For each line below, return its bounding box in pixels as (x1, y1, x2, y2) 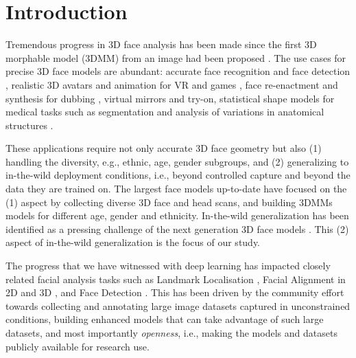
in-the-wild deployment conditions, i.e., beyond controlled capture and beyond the (5, 168, 351, 182)
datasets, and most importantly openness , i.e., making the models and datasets (5, 326, 337, 339)
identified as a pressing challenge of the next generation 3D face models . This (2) (5, 221, 349, 236)
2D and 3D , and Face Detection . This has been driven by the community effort (5, 285, 344, 300)
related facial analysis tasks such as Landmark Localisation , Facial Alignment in (5, 271, 346, 286)
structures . (5, 118, 54, 132)
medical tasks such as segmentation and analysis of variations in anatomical (5, 104, 324, 119)
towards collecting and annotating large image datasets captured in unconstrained (5, 298, 351, 313)
